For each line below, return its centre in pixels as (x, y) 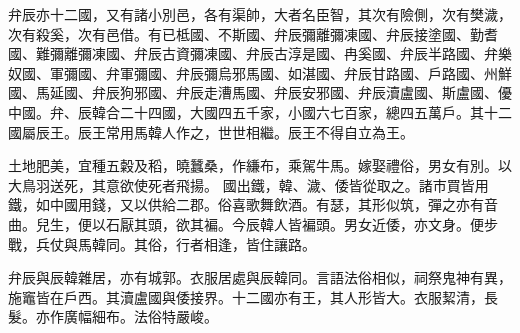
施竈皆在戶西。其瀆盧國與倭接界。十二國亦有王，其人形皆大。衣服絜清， (246, 296)
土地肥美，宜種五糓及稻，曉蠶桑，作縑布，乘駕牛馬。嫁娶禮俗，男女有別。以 (260, 165)
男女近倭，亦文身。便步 (420, 223)
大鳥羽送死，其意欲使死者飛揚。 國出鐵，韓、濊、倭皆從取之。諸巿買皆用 (248, 184)
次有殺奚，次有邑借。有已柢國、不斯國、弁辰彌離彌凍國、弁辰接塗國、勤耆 (253, 33)
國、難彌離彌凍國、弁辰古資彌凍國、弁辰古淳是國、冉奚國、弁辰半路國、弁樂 (260, 53)
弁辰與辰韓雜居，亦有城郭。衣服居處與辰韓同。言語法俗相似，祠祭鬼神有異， (260, 277)
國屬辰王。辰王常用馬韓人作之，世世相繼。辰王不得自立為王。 (211, 131)
